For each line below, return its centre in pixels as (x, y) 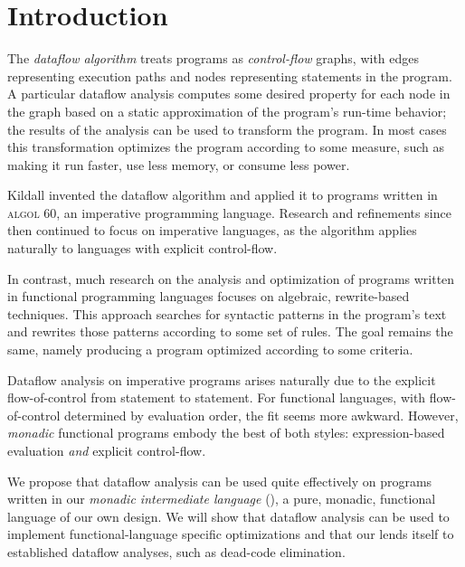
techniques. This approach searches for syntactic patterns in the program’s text (227, 313)
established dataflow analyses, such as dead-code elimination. (176, 551)
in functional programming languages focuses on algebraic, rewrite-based (209, 296)
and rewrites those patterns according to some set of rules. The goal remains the (230, 331)
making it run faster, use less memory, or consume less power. (179, 164)
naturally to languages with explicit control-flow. (142, 248)
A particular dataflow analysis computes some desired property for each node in (229, 94)
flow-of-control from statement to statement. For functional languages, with (217, 397)
